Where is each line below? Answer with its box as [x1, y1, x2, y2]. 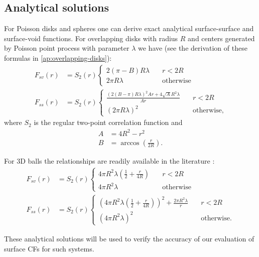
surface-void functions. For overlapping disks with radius [4, 33, 178, 43]
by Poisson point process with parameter [4, 43, 129, 53]
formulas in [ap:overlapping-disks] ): [4, 52, 112, 63]
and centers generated [188, 33, 255, 43]
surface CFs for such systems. [4, 243, 94, 253]
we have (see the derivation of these [138, 43, 247, 53]
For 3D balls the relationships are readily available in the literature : [4, 155, 215, 166]
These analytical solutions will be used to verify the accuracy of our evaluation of [4, 233, 254, 243]
